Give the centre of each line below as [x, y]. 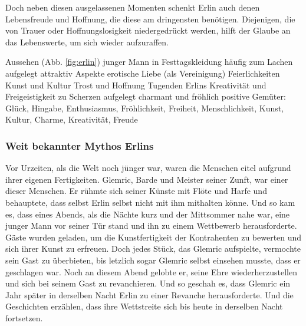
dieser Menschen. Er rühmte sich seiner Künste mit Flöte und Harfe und [136, 191]
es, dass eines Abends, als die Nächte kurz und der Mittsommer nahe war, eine [148, 214]
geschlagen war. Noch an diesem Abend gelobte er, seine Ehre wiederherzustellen [151, 271]
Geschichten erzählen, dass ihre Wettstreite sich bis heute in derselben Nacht [144, 306]
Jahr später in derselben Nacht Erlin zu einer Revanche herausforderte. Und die [149, 294]
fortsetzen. [24, 317]
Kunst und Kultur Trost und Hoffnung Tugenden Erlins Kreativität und [136, 85]
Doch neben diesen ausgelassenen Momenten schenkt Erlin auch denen [133, 7]
